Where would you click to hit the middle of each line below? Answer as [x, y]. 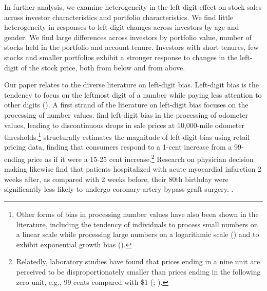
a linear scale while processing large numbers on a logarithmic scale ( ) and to [138, 234]
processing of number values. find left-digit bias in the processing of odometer [126, 114]
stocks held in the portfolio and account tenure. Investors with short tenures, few [131, 47]
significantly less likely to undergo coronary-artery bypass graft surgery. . [119, 189]
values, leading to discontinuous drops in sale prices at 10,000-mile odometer [125, 125]
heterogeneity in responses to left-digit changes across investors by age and [122, 27]
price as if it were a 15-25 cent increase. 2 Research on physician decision [140, 158]
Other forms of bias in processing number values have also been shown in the [137, 214]
